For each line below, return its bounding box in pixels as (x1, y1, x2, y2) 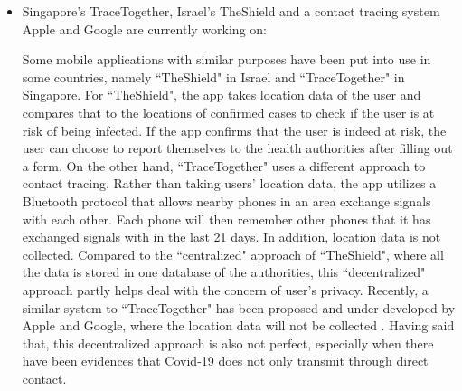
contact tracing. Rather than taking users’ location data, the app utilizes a (22, 174, 437, 193)
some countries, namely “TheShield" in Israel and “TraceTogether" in (22, 67, 405, 86)
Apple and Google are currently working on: (22, 19, 267, 38)
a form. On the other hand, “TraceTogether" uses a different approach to (22, 156, 426, 175)
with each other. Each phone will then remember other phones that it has (22, 209, 431, 228)
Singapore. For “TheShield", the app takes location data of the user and (22, 85, 421, 104)
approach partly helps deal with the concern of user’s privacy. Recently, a (22, 280, 429, 299)
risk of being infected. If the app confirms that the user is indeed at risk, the (22, 120, 447, 139)
